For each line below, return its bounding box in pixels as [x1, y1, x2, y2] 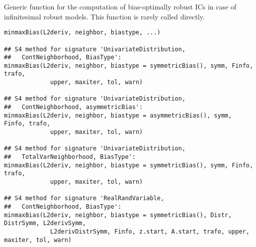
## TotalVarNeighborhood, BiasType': [4, 153, 136, 161]
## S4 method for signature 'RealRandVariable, [4, 195, 165, 202]
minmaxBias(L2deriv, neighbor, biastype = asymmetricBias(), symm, [4, 112, 232, 119]
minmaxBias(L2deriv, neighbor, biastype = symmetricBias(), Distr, [4, 211, 232, 219]
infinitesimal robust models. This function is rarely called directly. [4, 11, 205, 21]
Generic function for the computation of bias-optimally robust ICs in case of [4, 1, 237, 11]
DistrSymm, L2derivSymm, [4, 220, 86, 227]
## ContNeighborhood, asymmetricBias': [4, 104, 143, 111]
